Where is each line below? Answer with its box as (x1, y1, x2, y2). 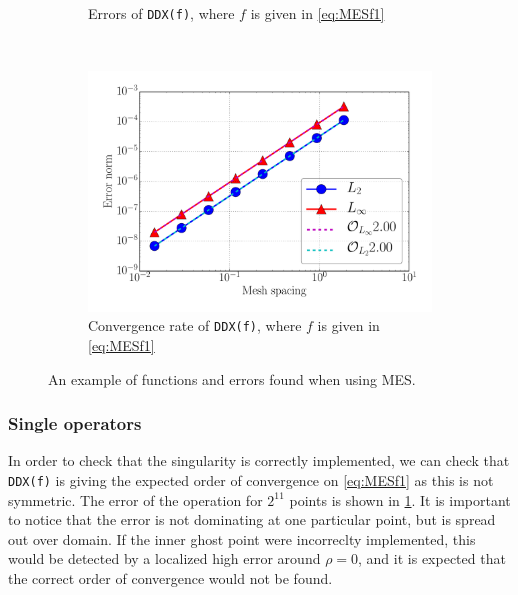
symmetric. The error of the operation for (8, 489, 263, 510)
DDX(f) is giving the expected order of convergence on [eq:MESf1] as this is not (8, 470, 494, 491)
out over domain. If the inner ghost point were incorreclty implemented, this (8, 528, 476, 549)
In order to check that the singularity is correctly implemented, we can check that (8, 450, 510, 471)
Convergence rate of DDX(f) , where (88, 315, 302, 336)
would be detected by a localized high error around (8, 548, 321, 569)
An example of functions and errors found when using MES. (48, 368, 416, 389)
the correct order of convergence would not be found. (8, 568, 333, 589)
